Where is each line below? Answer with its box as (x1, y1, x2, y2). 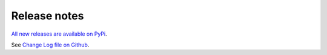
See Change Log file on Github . (11, 41, 90, 48)
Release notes (11, 9, 84, 22)
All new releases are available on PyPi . (11, 30, 107, 37)
